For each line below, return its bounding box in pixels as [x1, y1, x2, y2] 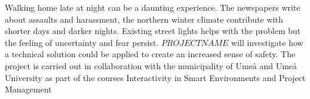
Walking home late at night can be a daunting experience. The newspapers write [5, 1, 300, 13]
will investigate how [231, 36, 303, 48]
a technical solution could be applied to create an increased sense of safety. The [5, 48, 296, 60]
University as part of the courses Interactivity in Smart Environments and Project [5, 71, 306, 83]
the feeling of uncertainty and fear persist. [5, 36, 159, 48]
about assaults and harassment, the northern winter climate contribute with [5, 13, 283, 25]
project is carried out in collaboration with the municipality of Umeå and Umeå [5, 59, 297, 72]
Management [5, 83, 52, 95]
